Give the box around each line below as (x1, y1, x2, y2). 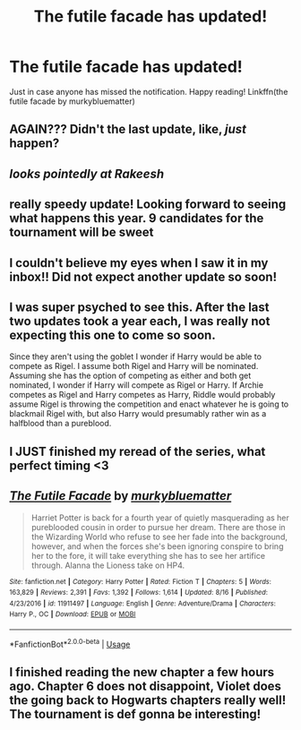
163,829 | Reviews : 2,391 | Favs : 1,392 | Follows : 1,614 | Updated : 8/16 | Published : (9, 588, 269, 597)
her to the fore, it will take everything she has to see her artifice (30, 550, 266, 561)
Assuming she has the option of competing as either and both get (9, 370, 252, 382)
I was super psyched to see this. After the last (9, 299, 270, 314)
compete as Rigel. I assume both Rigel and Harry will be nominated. (9, 361, 259, 372)
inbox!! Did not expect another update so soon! (9, 269, 278, 284)
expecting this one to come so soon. (9, 327, 217, 342)
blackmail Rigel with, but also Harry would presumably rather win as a (9, 408, 267, 419)
